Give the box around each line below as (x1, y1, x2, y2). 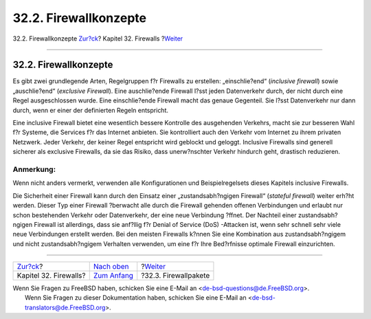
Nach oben (93, 262, 130, 272)
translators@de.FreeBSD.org (25, 303, 106, 311)
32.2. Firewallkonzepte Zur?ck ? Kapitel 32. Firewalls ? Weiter (12, 34, 183, 43)
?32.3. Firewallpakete (141, 271, 210, 280)
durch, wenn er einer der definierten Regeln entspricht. (12, 106, 168, 114)
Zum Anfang (93, 271, 134, 280)
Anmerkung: (12, 164, 56, 174)
